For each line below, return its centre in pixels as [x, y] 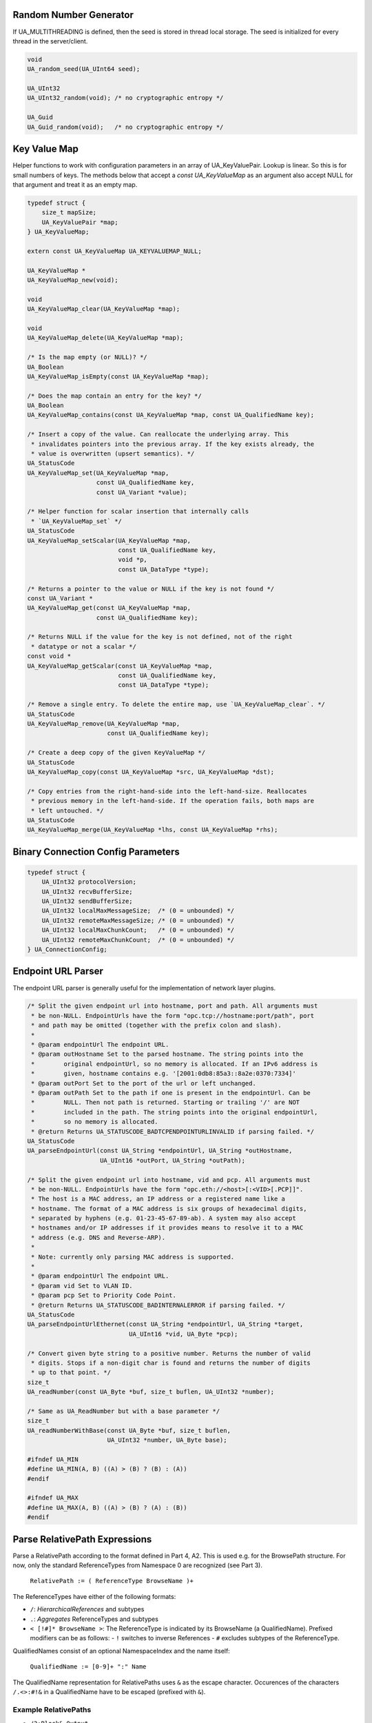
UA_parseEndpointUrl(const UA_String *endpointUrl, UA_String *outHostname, [160, 1151]
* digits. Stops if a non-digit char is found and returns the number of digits [171, 1363]
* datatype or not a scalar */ [84, 646]
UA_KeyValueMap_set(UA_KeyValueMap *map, [98, 473]
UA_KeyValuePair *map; [80, 222]
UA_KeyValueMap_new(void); [73, 280]
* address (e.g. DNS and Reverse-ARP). [98, 1237]
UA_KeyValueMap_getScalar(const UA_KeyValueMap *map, [120, 666]
